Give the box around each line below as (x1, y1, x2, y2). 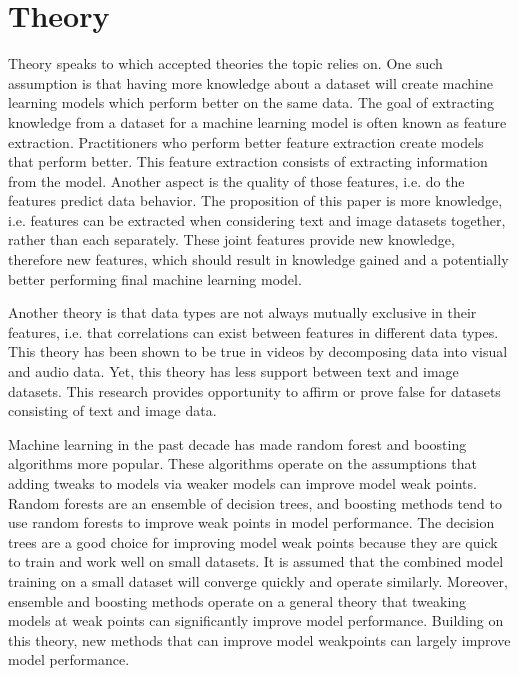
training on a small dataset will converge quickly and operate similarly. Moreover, (8, 570, 508, 591)
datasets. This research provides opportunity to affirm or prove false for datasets (8, 380, 501, 401)
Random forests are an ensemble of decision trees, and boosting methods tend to (8, 492, 502, 513)
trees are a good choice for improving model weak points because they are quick (8, 531, 498, 552)
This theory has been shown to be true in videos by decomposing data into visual (8, 341, 508, 362)
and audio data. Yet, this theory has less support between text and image (8, 361, 459, 382)
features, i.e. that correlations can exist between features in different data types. (8, 321, 499, 342)
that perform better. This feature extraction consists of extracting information (8, 151, 488, 172)
